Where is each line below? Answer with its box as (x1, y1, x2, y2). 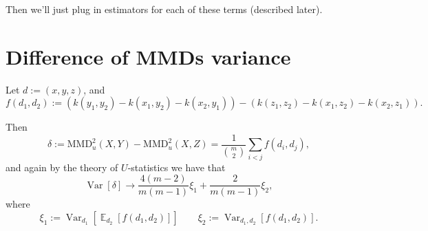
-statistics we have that (127, 159, 226, 174)
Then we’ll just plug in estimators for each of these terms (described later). (6, 2, 323, 16)
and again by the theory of (6, 159, 118, 174)
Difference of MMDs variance (6, 42, 291, 70)
